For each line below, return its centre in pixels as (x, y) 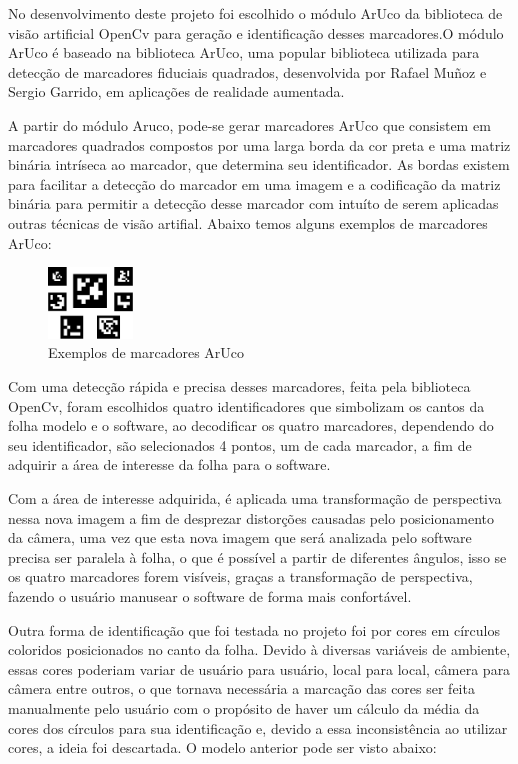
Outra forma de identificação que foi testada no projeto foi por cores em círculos (254, 629)
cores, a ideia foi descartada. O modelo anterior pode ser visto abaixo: (222, 747)
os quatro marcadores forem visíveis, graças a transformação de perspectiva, (240, 576)
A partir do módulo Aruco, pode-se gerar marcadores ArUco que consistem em (249, 124)
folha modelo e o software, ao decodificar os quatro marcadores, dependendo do (251, 425)
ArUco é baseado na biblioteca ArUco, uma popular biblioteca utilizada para (244, 52)
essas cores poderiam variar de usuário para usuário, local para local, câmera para (259, 668)
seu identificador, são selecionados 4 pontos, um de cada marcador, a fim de (240, 444)
